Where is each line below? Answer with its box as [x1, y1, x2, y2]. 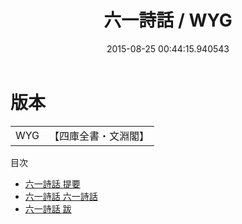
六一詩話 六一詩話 [24, 190, 98, 202]
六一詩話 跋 [24, 202, 72, 215]
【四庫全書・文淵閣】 [49, 129, 150, 143]
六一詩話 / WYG [103, 9, 233, 32]
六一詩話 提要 [24, 177, 81, 190]
